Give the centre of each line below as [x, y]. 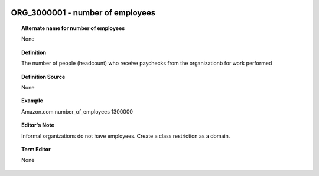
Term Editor [36, 149]
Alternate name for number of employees [73, 28]
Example [32, 101]
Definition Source [43, 77]
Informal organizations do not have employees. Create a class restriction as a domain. [126, 136]
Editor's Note [38, 125]
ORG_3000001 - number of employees [83, 13]
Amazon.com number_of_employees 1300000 [77, 111]
